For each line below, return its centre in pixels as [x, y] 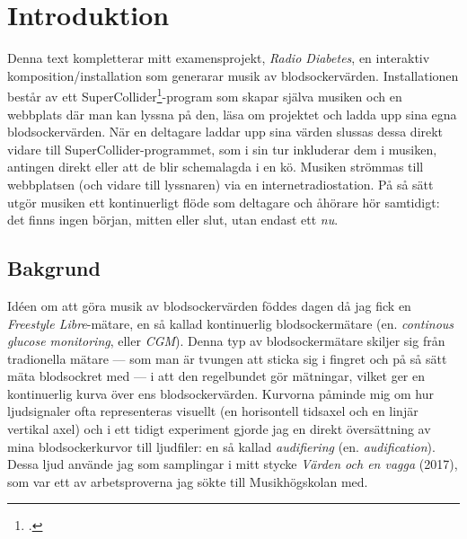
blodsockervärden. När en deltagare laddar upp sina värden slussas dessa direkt [225, 132]
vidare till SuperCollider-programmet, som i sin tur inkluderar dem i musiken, [222, 149]
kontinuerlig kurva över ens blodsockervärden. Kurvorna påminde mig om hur [220, 393]
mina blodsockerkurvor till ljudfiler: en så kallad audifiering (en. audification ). [221, 446]
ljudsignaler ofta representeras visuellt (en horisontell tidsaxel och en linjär [213, 411]
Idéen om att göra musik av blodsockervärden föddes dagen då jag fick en [209, 305]
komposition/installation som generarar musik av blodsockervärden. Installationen [233, 75]
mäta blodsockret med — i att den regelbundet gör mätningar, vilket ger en [216, 376]
